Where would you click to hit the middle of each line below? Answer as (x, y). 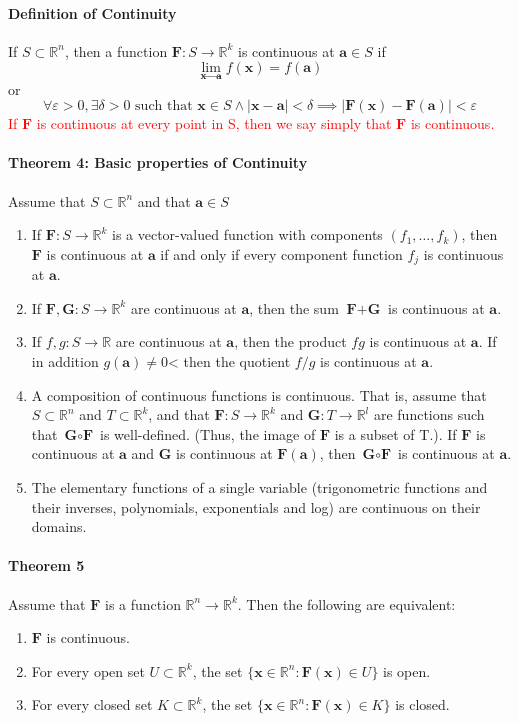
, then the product (290, 341)
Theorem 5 (46, 565)
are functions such (429, 414)
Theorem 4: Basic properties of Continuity (158, 162)
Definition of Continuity (92, 12)
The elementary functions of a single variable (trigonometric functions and (259, 486)
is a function (143, 603)
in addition (65, 361)
